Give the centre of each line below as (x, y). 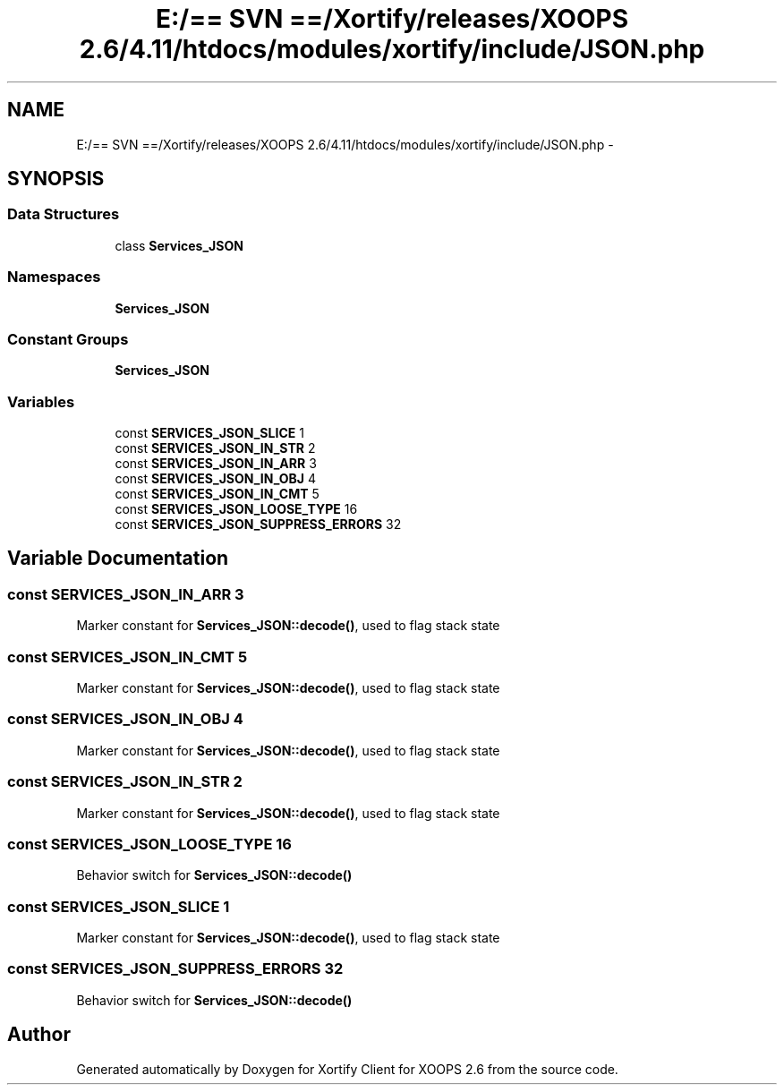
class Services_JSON (179, 245)
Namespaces (54, 277)
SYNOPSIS (56, 179)
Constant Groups (68, 339)
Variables (41, 401)
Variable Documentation (118, 559)
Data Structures (64, 214)
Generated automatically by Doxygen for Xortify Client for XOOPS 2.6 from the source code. (347, 1069)
